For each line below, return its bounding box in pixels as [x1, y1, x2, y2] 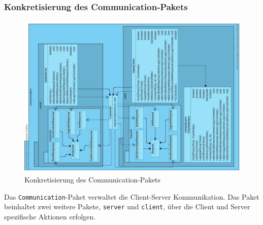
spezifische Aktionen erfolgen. [4, 211, 96, 222]
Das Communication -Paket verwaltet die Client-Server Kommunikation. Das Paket [4, 191, 259, 202]
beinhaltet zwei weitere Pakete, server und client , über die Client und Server [4, 201, 250, 212]
